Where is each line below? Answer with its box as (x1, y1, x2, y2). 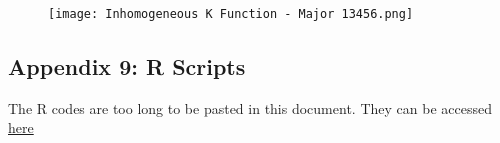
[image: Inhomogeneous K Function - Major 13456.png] (48, 7, 414, 21)
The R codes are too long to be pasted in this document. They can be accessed (8, 97, 492, 118)
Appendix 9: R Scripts (8, 51, 246, 82)
